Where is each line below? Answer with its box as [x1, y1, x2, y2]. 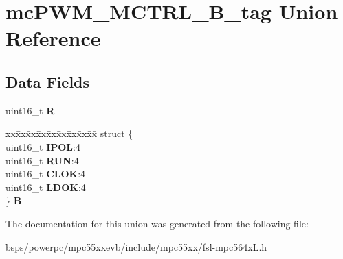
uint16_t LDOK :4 [5, 180, 86, 194]
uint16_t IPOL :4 [5, 139, 80, 153]
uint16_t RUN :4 [5, 153, 79, 167]
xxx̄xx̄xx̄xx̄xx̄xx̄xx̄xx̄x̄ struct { [5, 126, 133, 140]
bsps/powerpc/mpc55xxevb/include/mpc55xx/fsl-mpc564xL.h [5, 239, 267, 254]
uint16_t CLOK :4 [5, 166, 86, 181]
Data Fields [5, 71, 90, 92]
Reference [5, 24, 101, 52]
